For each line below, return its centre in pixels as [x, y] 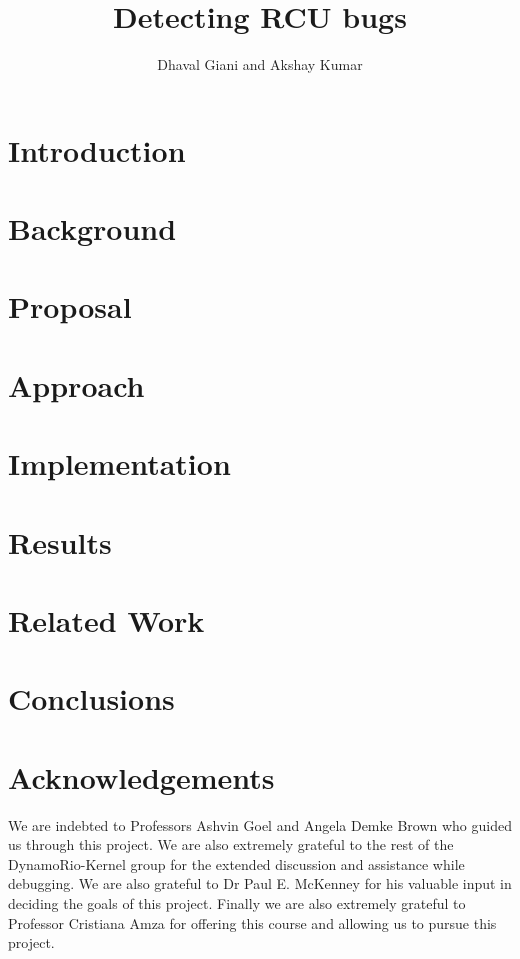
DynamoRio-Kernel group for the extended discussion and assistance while [236, 863]
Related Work [106, 619]
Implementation [119, 463]
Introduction [97, 149]
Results [60, 541]
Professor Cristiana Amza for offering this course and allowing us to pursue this [252, 922]
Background [92, 228]
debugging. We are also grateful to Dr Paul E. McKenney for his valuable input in [260, 883]
